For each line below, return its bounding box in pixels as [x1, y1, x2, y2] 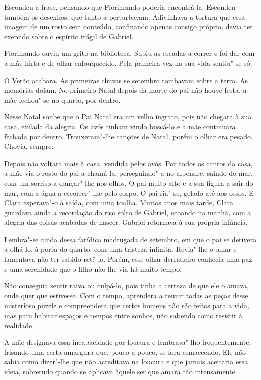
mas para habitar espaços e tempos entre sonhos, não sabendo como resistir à [4, 310, 243, 321]
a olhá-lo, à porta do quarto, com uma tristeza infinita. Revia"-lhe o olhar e [4, 244, 237, 254]
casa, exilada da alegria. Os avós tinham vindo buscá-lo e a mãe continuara [4, 121, 236, 131]
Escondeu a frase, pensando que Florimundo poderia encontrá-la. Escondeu [4, 2, 235, 12]
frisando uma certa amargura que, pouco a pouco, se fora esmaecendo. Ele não [4, 346, 246, 357]
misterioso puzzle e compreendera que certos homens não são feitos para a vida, [4, 300, 249, 311]
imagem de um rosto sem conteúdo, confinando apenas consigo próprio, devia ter [4, 21, 253, 32]
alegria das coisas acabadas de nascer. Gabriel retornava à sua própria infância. [4, 217, 248, 227]
